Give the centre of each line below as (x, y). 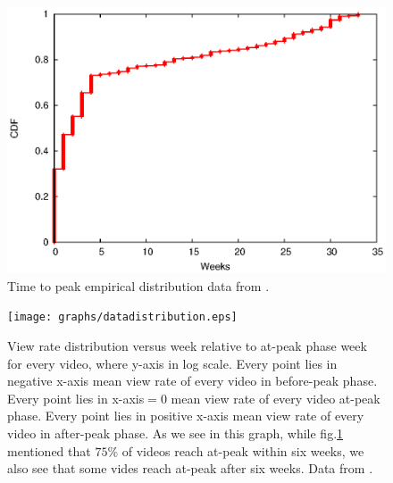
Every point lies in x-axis (76, 398)
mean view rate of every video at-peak (276, 398)
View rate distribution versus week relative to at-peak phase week (187, 346)
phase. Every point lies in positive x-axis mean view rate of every (186, 416)
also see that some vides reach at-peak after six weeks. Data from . (190, 468)
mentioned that (49, 450)
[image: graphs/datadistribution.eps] (122, 317)
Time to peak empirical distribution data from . (138, 285)
